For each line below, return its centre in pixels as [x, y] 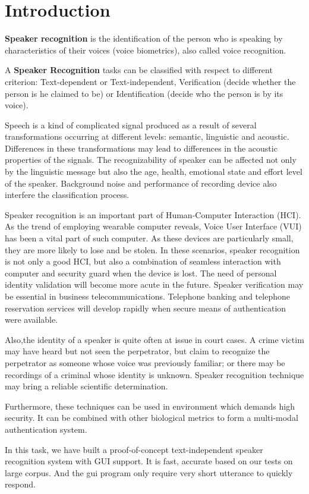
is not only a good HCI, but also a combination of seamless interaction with [143, 261]
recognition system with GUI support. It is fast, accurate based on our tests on [149, 461]
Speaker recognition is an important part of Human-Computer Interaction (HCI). [153, 214]
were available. [31, 320]
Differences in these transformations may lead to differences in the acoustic [141, 148]
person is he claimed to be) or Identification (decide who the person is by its [144, 93]
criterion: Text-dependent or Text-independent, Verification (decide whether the [150, 81]
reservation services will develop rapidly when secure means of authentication [146, 308]
